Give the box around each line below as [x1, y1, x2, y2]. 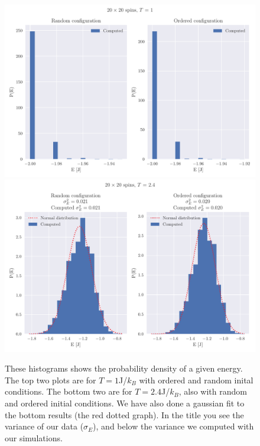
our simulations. [5, 431, 63, 444]
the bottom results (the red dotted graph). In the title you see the [5, 408, 244, 421]
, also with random [178, 385, 247, 398]
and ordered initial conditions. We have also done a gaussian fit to [5, 396, 245, 409]
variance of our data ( [5, 420, 84, 432]
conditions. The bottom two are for [5, 385, 132, 398]
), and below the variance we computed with [93, 420, 254, 432]
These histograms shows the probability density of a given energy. [5, 362, 243, 375]
